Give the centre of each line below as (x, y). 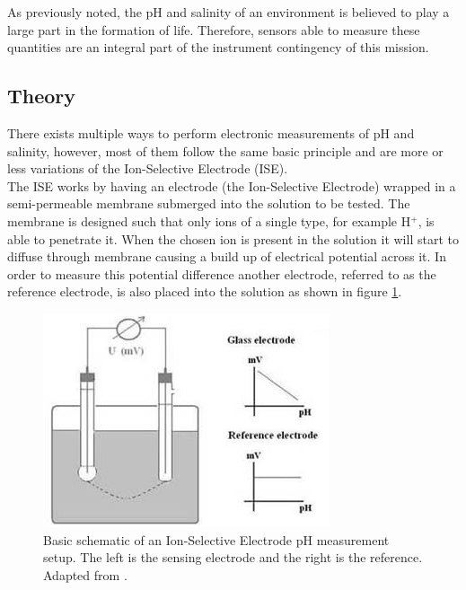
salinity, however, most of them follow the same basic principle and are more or (225, 150)
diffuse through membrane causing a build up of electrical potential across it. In (227, 256)
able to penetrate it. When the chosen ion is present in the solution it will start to (233, 238)
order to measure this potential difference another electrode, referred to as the (222, 273)
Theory (42, 96)
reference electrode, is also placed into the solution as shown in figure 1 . (205, 291)
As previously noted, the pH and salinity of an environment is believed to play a (229, 12)
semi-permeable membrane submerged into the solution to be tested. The (209, 203)
